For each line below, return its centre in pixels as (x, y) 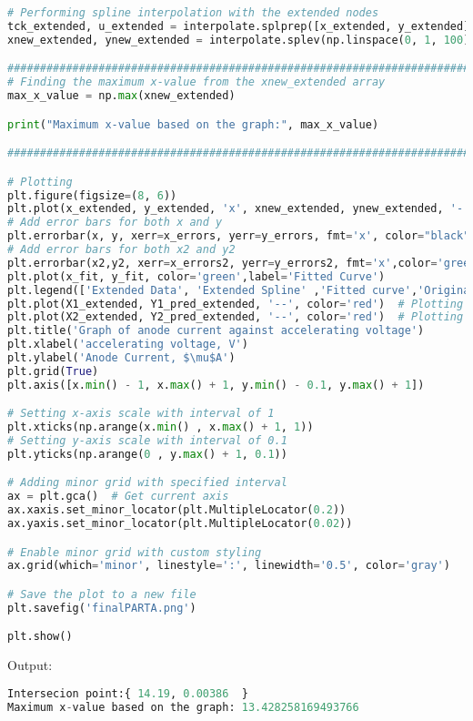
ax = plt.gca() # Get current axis (118, 497)
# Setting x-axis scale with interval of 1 (141, 414)
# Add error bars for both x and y (115, 223)
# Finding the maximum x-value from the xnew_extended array (196, 82)
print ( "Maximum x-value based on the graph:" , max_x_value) (193, 124)
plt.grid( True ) (53, 371)
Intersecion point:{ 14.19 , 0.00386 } (128, 693)
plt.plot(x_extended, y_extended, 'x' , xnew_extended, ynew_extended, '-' (239, 209)
